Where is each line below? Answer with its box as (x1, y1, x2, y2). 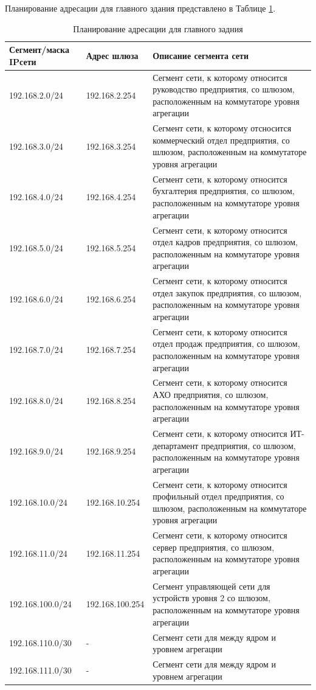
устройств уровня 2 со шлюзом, (153, 591, 270, 604)
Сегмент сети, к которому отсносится (153, 122, 292, 134)
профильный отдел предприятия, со (153, 490, 284, 503)
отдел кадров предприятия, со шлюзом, (153, 235, 298, 248)
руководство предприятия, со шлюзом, (153, 83, 295, 96)
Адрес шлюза (86, 49, 139, 61)
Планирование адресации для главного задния (73, 22, 243, 35)
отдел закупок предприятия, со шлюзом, (153, 286, 302, 299)
